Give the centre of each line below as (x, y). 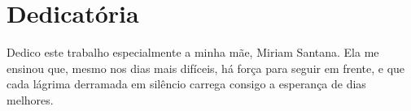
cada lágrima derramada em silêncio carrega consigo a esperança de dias (186, 84)
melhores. (30, 99)
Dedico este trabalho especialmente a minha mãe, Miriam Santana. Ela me (193, 52)
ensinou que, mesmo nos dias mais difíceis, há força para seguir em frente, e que (206, 68)
